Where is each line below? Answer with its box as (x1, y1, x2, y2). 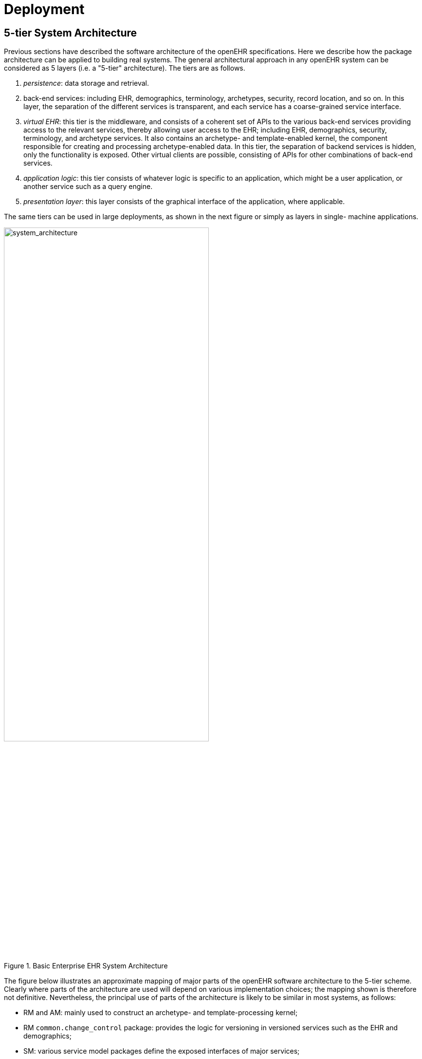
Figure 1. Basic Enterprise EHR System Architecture (4, 961, 168, 970)
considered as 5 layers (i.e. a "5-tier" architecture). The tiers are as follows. (4, 64, 245, 73)
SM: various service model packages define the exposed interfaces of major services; (23, 1046, 300, 1055)
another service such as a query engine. (23, 182, 153, 191)
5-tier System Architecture (4, 26, 137, 39)
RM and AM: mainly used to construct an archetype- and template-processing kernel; (23, 1008, 298, 1017)
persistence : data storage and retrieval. (23, 79, 149, 88)
